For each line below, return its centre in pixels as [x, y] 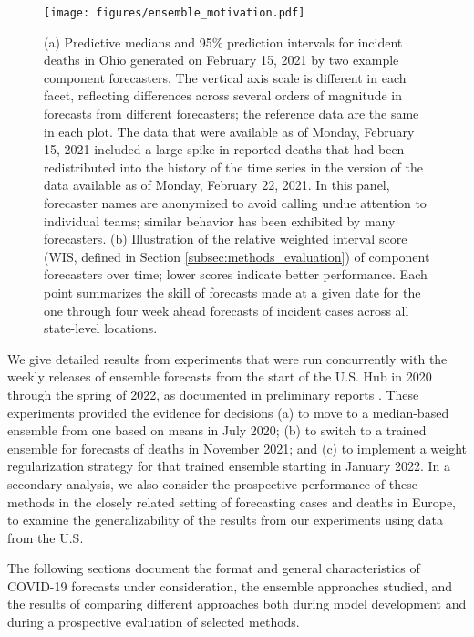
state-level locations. [101, 328]
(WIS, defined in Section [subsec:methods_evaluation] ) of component [237, 256]
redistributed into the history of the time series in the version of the [233, 167]
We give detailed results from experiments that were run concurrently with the [227, 358]
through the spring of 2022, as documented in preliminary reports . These [213, 394]
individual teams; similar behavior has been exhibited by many [220, 220]
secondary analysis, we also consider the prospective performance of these [212, 483]
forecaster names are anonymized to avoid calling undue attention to [235, 203]
